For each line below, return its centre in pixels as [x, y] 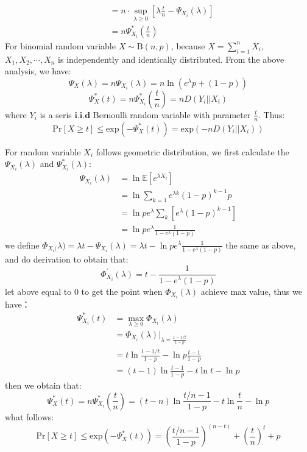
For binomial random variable [60, 45]
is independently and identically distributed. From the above [171, 59]
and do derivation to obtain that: [67, 259]
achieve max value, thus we [251, 291]
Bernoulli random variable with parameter [172, 114]
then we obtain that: [43, 385]
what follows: [30, 417]
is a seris [56, 114]
